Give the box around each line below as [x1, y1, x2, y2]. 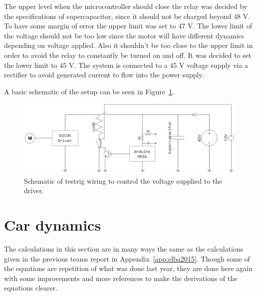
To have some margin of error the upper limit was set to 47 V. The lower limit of [4, 20, 253, 31]
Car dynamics [4, 215, 101, 235]
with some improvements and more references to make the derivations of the [4, 273, 238, 283]
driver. [24, 185, 44, 196]
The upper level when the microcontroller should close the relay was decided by [4, 1, 248, 11]
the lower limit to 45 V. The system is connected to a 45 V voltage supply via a [4, 59, 249, 70]
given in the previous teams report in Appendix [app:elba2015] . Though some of [4, 253, 250, 264]
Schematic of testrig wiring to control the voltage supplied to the [24, 175, 223, 186]
